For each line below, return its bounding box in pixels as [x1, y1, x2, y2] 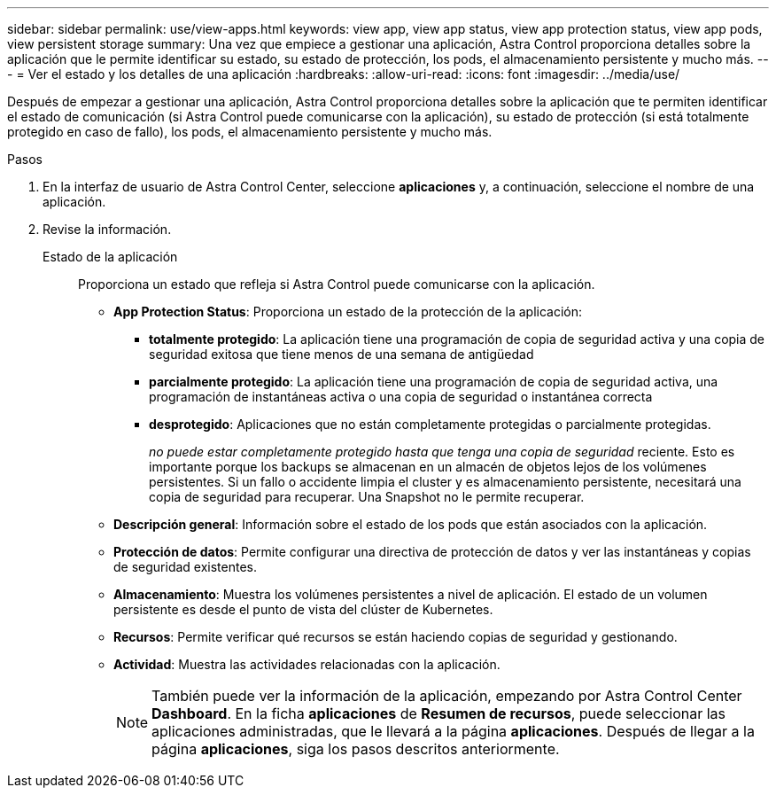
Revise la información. [43, 222, 172, 237]
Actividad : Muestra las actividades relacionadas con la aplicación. [113, 657, 501, 672]
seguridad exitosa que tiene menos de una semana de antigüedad [149, 347, 534, 362]
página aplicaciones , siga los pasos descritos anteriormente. [151, 740, 560, 758]
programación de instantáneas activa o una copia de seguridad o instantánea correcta [149, 389, 653, 404]
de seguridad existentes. [113, 559, 258, 574]
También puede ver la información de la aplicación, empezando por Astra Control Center [151, 687, 742, 705]
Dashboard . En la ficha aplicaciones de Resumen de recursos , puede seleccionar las [151, 705, 726, 722]
